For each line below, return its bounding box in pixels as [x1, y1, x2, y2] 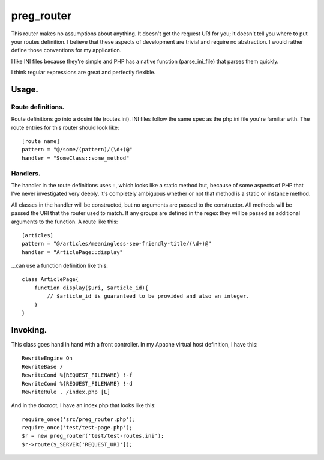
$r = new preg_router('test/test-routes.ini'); [22, 432, 164, 440]
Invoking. [11, 325, 47, 335]
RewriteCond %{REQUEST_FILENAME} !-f [22, 372, 133, 378]
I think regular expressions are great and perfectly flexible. [11, 69, 156, 76]
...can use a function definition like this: [11, 262, 108, 270]
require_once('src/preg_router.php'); [22, 416, 136, 423]
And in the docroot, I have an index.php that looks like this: [11, 402, 156, 409]
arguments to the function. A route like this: [11, 218, 118, 225]
